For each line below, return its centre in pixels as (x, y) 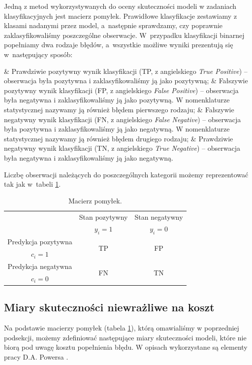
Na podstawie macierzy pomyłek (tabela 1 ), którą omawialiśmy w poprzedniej (122, 328)
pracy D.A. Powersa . (36, 357)
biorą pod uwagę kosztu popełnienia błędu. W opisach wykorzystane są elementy (126, 347)
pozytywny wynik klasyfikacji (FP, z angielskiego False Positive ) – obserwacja (121, 90)
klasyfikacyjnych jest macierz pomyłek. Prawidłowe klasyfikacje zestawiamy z (121, 16)
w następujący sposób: (38, 54)
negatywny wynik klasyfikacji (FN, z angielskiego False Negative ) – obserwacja (123, 119)
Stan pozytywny (103, 216)
